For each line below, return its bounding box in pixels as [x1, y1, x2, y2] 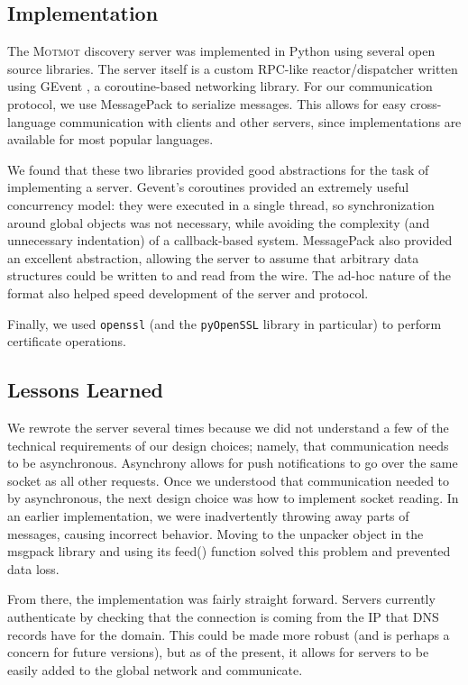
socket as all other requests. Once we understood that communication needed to [7, 470, 450, 489]
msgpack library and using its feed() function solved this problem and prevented [7, 542, 451, 561]
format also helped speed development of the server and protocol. [7, 283, 369, 302]
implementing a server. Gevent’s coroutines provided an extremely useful [7, 178, 409, 196]
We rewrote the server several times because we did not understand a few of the [7, 417, 449, 436]
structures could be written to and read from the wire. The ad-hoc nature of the [7, 266, 451, 285]
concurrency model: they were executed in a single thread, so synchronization [7, 195, 435, 214]
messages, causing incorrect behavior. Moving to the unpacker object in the [7, 524, 424, 543]
